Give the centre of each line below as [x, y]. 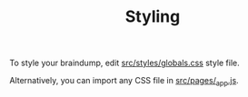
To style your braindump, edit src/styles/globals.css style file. [125, 63]
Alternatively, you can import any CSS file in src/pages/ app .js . [124, 82]
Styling [153, 17]
